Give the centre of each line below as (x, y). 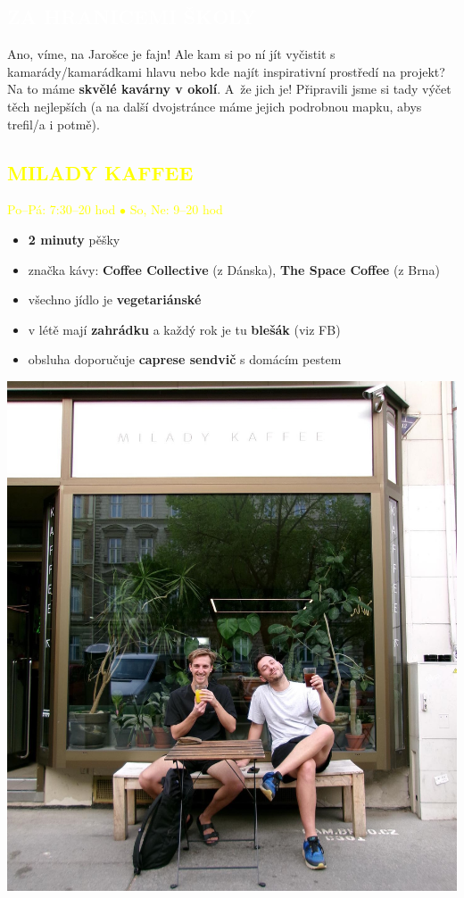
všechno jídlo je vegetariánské (115, 299)
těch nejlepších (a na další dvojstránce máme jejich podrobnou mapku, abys (215, 106)
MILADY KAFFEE (100, 172)
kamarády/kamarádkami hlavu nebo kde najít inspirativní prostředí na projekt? (226, 71)
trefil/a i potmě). (54, 124)
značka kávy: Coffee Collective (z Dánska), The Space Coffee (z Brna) (234, 269)
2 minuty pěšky (74, 239)
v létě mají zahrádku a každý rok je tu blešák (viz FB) (184, 329)
